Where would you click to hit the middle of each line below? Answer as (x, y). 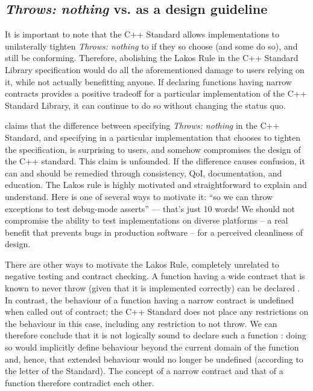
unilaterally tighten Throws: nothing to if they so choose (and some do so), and (151, 46)
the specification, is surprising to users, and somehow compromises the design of (153, 149)
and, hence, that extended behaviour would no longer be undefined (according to (154, 359)
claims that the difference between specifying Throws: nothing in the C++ (142, 125)
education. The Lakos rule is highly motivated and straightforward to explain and (156, 185)
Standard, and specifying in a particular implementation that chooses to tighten (153, 137)
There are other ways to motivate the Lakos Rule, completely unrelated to (142, 264)
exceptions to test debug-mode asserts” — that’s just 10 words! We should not (150, 208)
